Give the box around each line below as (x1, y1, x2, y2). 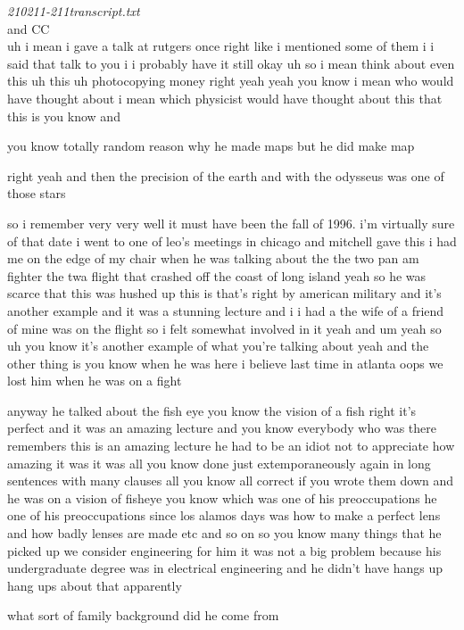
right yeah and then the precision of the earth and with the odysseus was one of (7, 166, 444, 185)
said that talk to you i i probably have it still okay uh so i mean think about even (7, 54, 455, 72)
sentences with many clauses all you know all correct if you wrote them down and (7, 471, 454, 490)
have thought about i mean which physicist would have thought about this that (7, 88, 443, 107)
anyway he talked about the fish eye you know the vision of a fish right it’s (7, 401, 417, 419)
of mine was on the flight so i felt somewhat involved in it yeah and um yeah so (7, 319, 442, 337)
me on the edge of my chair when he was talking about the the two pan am (7, 249, 419, 268)
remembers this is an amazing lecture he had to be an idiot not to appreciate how (7, 436, 455, 455)
